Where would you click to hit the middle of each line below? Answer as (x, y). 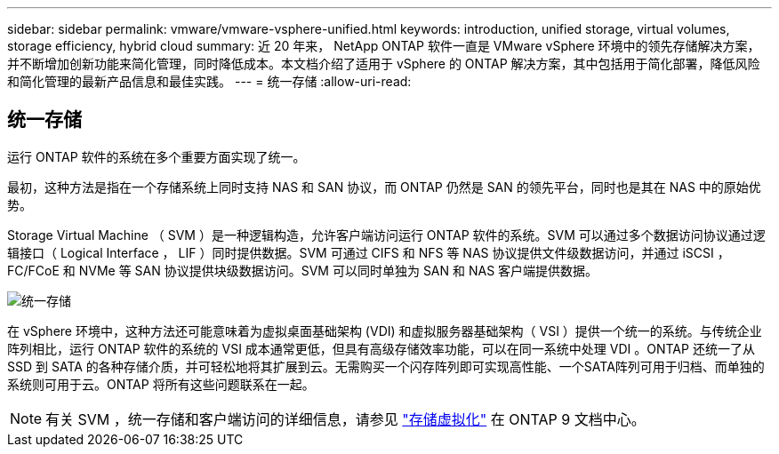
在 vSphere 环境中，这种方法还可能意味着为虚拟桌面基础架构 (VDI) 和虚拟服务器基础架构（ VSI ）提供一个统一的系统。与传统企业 (385, 331)
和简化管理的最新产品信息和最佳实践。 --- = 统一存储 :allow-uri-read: (209, 81)
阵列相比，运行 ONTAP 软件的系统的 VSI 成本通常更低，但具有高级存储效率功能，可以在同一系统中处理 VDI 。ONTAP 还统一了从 (381, 348)
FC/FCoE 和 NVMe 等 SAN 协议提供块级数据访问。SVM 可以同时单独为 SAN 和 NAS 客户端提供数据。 (303, 270)
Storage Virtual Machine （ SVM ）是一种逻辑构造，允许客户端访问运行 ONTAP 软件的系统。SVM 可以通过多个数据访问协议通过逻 (386, 235)
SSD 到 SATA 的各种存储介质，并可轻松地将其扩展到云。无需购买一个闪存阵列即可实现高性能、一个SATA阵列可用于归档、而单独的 (386, 366)
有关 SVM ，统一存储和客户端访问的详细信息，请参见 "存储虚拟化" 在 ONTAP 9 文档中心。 (345, 419)
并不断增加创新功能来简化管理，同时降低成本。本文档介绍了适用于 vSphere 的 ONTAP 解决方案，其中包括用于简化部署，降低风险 (384, 64)
